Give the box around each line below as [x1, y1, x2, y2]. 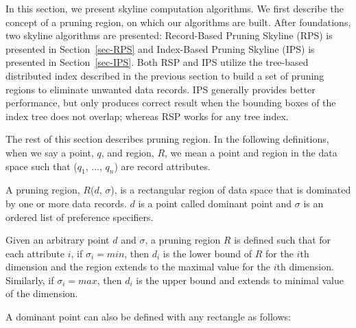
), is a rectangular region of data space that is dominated [110, 183, 351, 197]
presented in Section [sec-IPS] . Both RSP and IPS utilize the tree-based [5, 55, 309, 69]
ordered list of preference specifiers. [5, 209, 154, 224]
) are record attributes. [114, 159, 211, 173]
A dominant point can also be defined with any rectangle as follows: [5, 309, 291, 324]
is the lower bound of [163, 246, 252, 260]
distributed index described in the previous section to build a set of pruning [5, 68, 324, 82]
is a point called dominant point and [138, 196, 292, 210]
